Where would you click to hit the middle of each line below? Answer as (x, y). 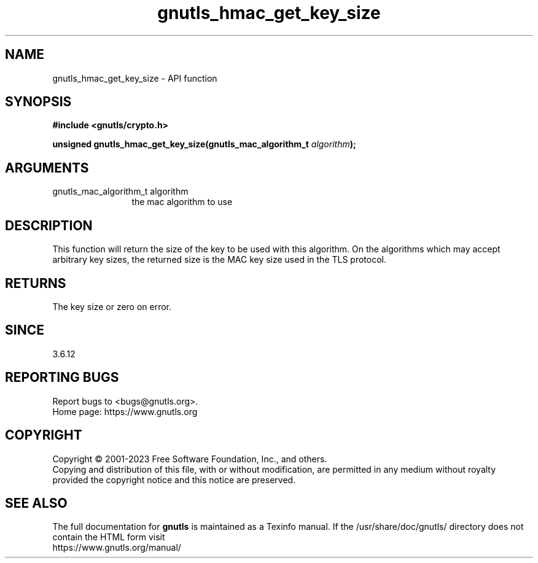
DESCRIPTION (49, 225)
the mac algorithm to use (182, 202)
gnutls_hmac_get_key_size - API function (135, 78)
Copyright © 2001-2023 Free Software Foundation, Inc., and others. (190, 459)
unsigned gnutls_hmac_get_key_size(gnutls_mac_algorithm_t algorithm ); (204, 144)
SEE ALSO (36, 503)
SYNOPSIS (38, 102)
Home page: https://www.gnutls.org (125, 411)
